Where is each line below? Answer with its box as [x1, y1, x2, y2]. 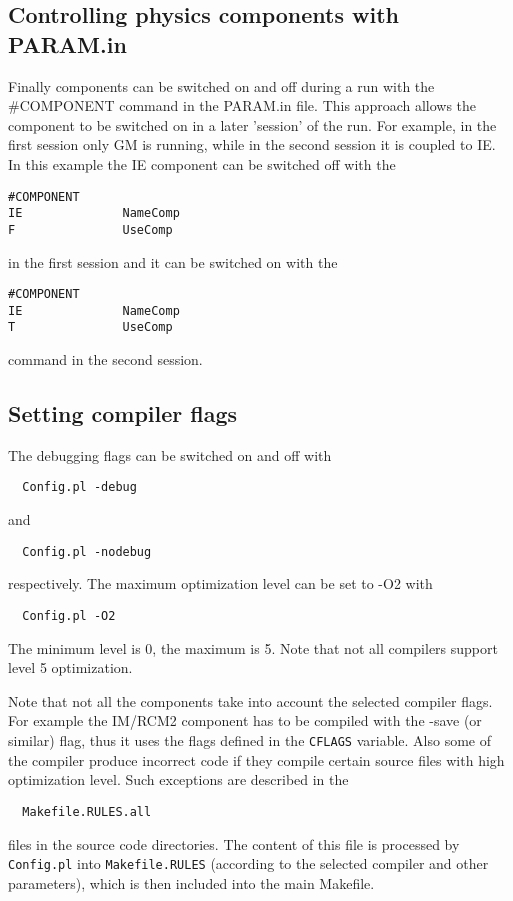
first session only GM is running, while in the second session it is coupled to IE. [8, 134, 496, 155]
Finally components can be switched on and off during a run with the [8, 75, 435, 96]
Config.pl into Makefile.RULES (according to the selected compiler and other [8, 853, 489, 874]
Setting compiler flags [8, 398, 238, 429]
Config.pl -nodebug [22, 544, 152, 559]
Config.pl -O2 [22, 608, 116, 623]
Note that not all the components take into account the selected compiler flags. [8, 690, 493, 711]
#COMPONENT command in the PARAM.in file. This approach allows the [8, 95, 477, 116]
